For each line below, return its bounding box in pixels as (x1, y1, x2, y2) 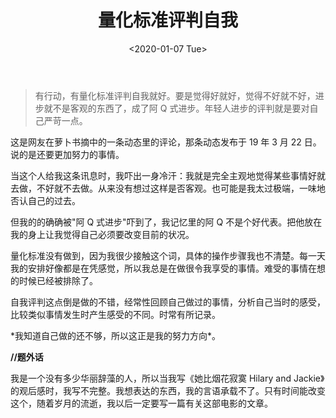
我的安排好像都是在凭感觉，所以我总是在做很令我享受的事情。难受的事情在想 (10, 262, 326, 274)
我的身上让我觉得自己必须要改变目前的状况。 (10, 228, 195, 240)
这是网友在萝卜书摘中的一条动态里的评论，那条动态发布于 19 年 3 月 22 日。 (10, 136, 322, 148)
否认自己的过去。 (10, 194, 81, 206)
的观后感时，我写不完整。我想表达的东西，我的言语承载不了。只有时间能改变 (10, 384, 326, 396)
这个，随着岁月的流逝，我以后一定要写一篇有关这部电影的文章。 (10, 397, 273, 409)
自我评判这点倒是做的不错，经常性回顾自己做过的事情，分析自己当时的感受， (10, 296, 326, 308)
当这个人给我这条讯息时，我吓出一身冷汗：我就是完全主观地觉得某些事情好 (10, 169, 317, 181)
